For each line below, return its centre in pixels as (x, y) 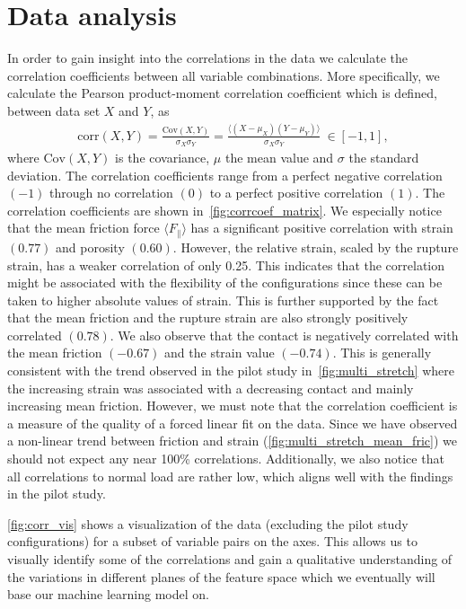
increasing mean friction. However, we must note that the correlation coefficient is (233, 406)
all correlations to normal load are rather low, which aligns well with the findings (230, 476)
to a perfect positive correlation (296, 193)
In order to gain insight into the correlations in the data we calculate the (207, 58)
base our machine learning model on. (108, 594)
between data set (54, 110)
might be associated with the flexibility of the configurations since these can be (225, 282)
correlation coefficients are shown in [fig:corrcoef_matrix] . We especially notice (224, 210)
